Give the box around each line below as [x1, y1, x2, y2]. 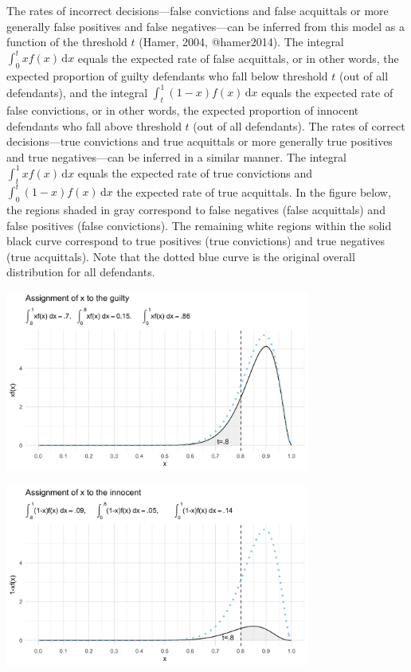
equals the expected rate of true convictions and [77, 164, 313, 181]
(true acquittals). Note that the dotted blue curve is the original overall [6, 248, 355, 264]
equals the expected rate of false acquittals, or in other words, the [77, 49, 399, 66]
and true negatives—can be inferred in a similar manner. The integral [6, 148, 347, 165]
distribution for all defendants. [6, 264, 155, 280]
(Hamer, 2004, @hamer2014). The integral [139, 33, 344, 50]
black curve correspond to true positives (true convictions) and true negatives [6, 232, 386, 249]
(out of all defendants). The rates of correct [193, 117, 405, 134]
